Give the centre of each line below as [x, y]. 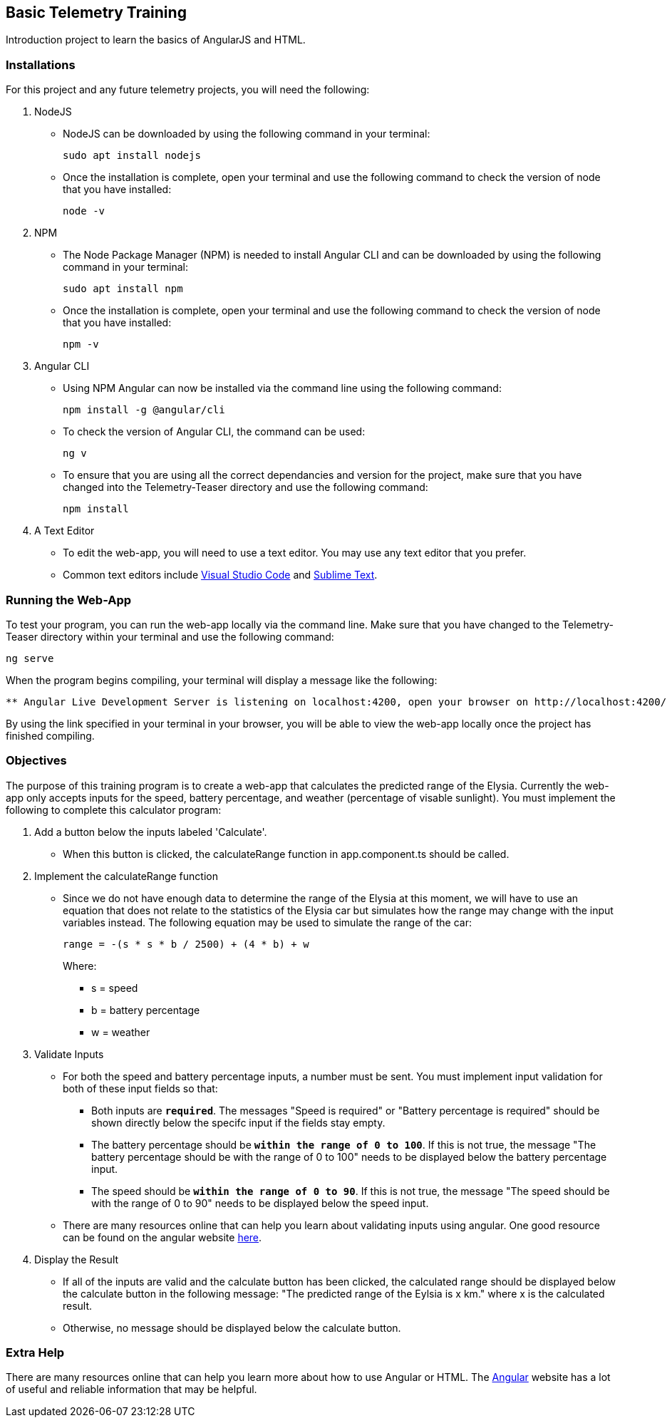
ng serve [30, 658]
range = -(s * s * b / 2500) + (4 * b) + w [186, 944]
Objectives [36, 761]
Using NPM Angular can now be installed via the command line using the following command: [282, 388]
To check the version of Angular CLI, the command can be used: [214, 432]
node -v [84, 211]
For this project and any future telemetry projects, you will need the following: [188, 90]
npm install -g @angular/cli [144, 410]
